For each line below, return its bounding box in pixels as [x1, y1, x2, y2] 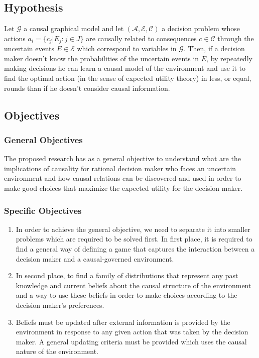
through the [217, 33, 254, 43]
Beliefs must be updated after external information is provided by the [16, 316, 230, 327]
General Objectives [4, 133, 83, 146]
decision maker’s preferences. [16, 299, 104, 310]
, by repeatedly [206, 53, 252, 63]
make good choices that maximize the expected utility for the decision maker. [4, 183, 243, 193]
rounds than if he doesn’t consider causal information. [4, 82, 170, 93]
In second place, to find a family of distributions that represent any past [16, 270, 238, 281]
